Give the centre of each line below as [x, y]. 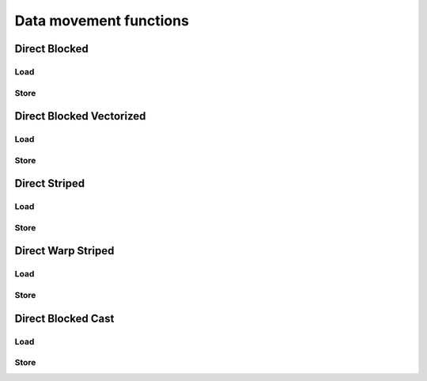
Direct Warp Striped [64, 251]
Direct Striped [50, 183]
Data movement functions [102, 21]
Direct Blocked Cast [64, 318]
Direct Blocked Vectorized [80, 116]
